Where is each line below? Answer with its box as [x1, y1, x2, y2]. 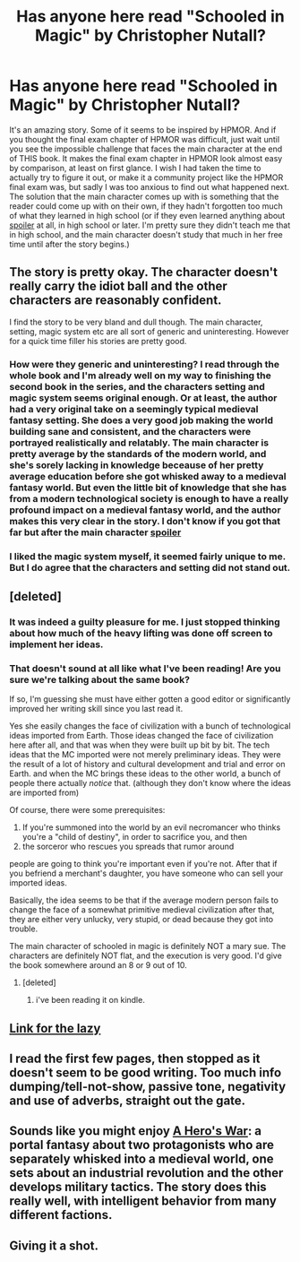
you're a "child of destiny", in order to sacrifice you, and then [21, 832, 248, 843]
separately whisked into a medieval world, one [9, 1152, 274, 1167]
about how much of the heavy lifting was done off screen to [9, 627, 273, 639]
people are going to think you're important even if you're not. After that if [9, 859, 278, 869]
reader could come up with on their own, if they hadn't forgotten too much [9, 200, 284, 212]
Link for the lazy [9, 1020, 101, 1036]
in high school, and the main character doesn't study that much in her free [9, 229, 284, 239]
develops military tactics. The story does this [9, 1180, 267, 1195]
